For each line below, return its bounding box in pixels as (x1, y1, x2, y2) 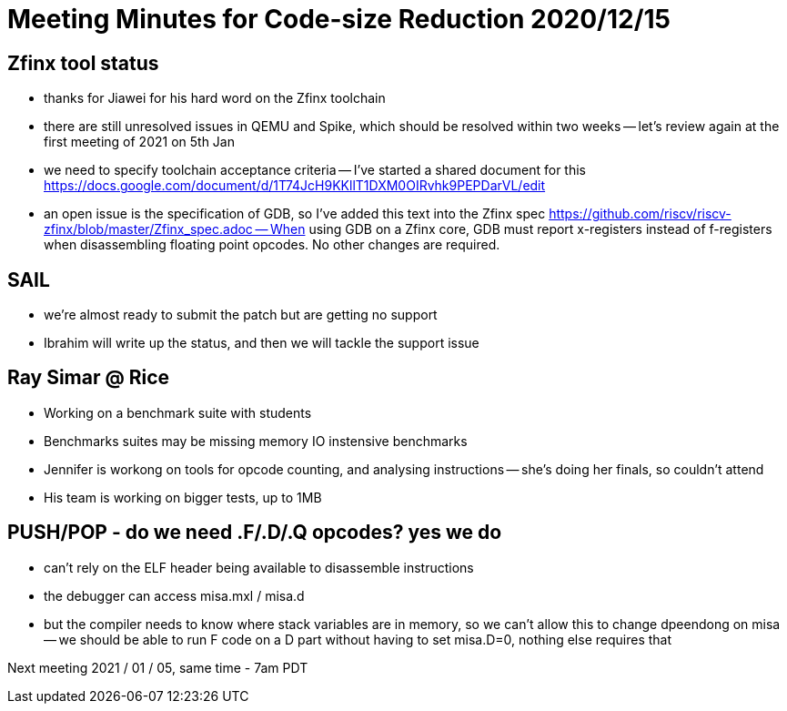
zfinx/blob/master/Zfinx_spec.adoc (44, 221, 253, 238)
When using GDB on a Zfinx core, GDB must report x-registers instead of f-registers (269, 221, 772, 238)
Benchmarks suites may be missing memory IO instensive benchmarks (44, 432, 468, 449)
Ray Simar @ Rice (7, 366, 170, 390)
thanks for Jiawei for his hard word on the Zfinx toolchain (44, 90, 386, 107)
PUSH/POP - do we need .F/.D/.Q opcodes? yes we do (7, 521, 502, 544)
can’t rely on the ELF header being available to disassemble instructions (44, 559, 474, 575)
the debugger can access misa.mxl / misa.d (44, 587, 305, 604)
